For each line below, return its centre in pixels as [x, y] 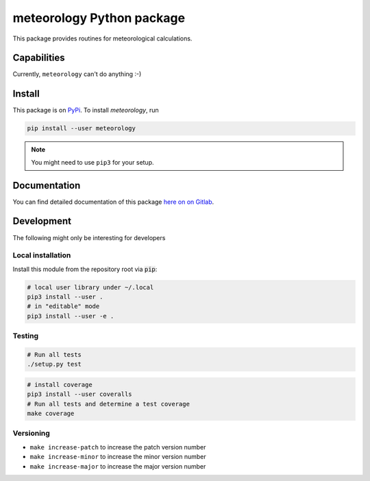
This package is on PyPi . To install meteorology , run [86, 110]
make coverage [51, 414]
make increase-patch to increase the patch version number [118, 447]
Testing [26, 336]
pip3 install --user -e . [71, 316]
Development [42, 221]
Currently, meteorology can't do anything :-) [77, 74]
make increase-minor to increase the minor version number [118, 457]
